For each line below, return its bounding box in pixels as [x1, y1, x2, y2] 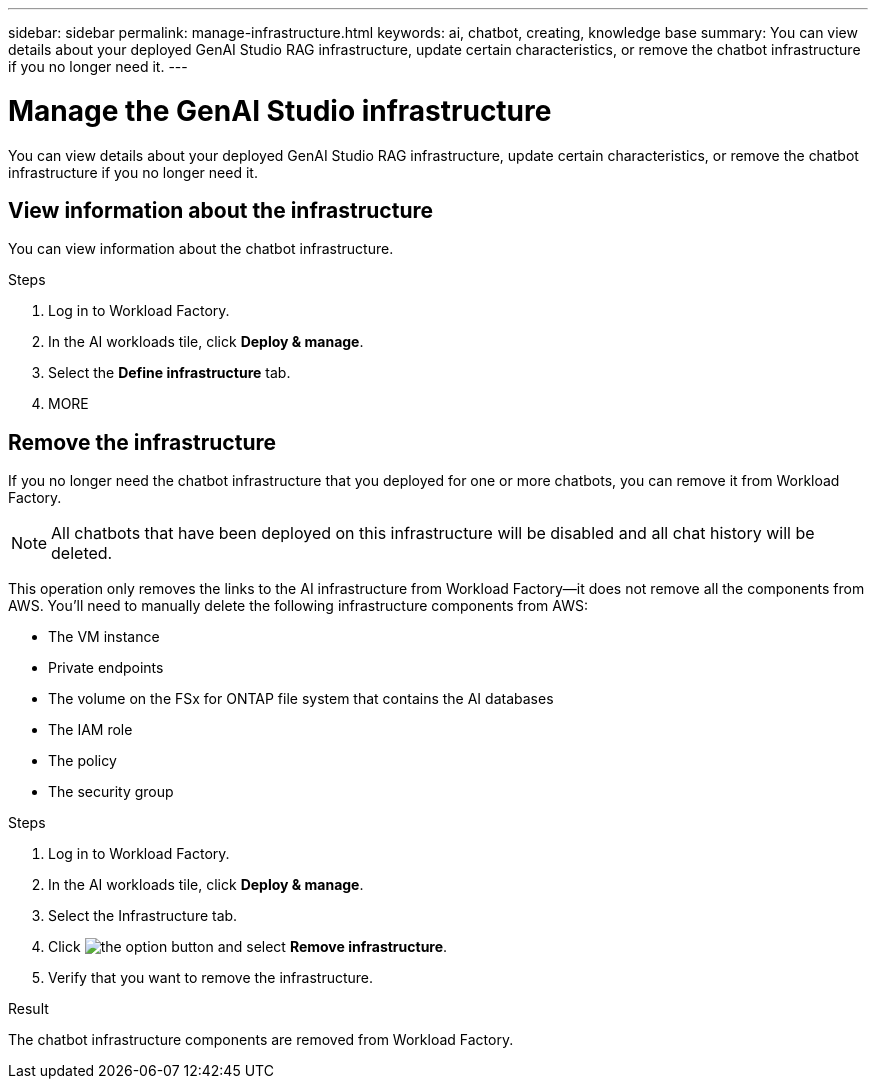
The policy [48, 752, 117, 770]
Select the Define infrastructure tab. [48, 364, 291, 382]
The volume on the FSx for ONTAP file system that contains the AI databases [48, 690, 554, 708]
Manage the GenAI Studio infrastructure [8, 93, 552, 128]
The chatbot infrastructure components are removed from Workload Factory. [8, 1031, 514, 1049]
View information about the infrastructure [8, 197, 434, 223]
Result [8, 1000, 49, 1018]
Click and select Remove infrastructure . [48, 938, 448, 956]
